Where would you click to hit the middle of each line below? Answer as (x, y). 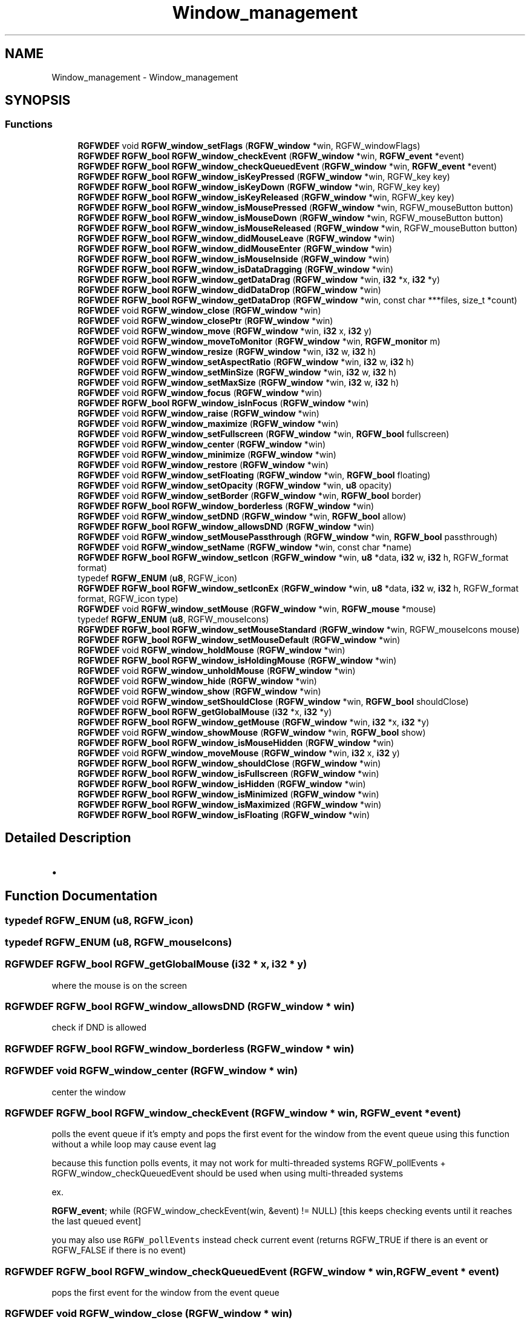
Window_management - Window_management (145, 77)
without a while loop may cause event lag (134, 1144)
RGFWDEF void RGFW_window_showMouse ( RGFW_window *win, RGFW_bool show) (252, 732)
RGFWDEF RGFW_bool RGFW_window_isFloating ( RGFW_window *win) (224, 814)
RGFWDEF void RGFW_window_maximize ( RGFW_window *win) (208, 423)
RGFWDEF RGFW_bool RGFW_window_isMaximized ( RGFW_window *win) (230, 804)
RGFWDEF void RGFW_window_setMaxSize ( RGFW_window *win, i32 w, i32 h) (238, 382)
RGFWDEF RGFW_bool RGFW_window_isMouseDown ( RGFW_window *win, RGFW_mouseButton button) (290, 217)
